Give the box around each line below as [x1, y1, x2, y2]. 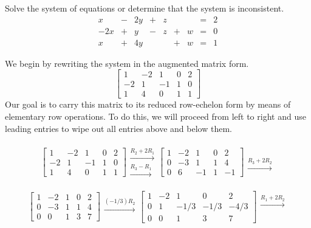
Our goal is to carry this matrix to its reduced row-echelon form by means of [5, 98, 291, 111]
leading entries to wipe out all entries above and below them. [5, 122, 232, 134]
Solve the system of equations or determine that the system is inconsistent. [5, 2, 284, 14]
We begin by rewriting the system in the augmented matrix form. [5, 57, 249, 69]
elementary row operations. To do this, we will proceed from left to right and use [5, 109, 306, 122]
